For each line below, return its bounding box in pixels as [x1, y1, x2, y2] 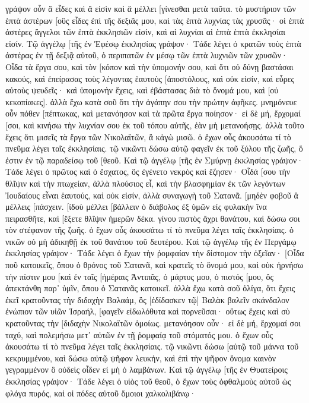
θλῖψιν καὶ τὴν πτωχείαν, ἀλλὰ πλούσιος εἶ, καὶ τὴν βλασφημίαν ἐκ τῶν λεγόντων [5, 177, 286, 189]
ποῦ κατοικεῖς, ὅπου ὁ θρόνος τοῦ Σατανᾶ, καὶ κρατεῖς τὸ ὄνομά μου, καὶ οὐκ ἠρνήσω [5, 259, 304, 271]
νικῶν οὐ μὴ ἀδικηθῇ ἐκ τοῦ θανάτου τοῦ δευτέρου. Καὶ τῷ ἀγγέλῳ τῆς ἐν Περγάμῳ [5, 235, 297, 247]
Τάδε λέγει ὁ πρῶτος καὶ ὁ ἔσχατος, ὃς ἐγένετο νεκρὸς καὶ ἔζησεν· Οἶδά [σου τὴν [5, 165, 291, 178]
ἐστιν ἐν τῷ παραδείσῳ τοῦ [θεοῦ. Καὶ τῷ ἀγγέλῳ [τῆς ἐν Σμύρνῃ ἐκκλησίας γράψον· [5, 153, 304, 166]
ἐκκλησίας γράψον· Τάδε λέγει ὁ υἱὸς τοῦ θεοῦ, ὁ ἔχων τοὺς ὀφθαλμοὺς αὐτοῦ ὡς [5, 375, 291, 387]
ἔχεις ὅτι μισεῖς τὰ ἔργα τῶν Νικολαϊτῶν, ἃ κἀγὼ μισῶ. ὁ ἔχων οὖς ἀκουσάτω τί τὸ [5, 130, 291, 143]
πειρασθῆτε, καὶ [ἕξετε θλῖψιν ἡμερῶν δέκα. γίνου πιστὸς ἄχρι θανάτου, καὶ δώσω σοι [5, 212, 300, 224]
